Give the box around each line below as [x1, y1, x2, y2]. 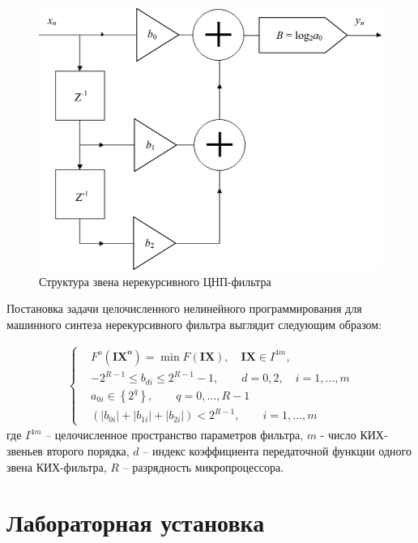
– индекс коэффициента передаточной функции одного [143, 443, 412, 460]
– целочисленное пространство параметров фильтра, [45, 426, 304, 443]
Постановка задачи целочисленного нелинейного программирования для [6, 300, 362, 317]
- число [320, 426, 356, 443]
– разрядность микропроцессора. [122, 458, 284, 475]
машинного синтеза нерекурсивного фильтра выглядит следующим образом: [6, 315, 382, 332]
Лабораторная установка [6, 506, 265, 539]
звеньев [6, 443, 43, 460]
